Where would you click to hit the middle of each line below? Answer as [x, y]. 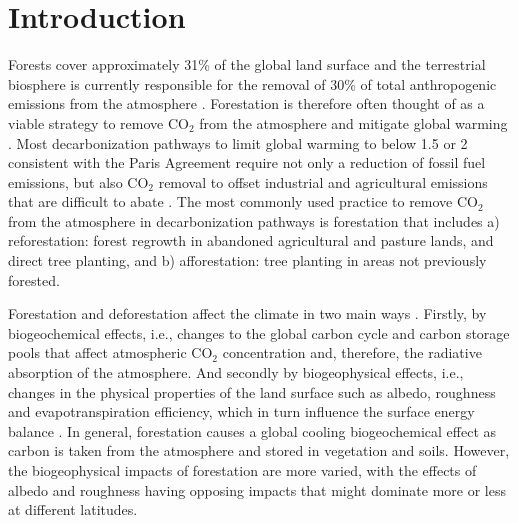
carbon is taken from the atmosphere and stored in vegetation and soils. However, [259, 450]
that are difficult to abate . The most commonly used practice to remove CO [243, 201]
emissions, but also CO [78, 181]
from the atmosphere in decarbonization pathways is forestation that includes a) [254, 220]
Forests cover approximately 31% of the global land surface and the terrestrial [247, 64]
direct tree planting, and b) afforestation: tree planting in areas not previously [247, 260]
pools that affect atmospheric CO [110, 352]
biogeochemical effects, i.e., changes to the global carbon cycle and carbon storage [259, 332]
